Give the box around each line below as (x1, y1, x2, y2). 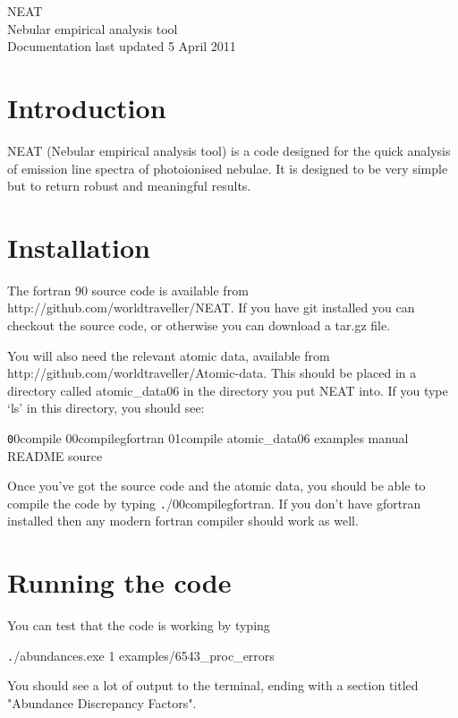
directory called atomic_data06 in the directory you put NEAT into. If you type (7, 380, 448, 399)
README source (7, 446, 103, 465)
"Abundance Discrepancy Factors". (7, 694, 197, 713)
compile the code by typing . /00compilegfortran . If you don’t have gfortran (7, 493, 421, 512)
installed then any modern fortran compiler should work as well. (7, 511, 359, 530)
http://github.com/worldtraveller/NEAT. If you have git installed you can (7, 298, 415, 317)
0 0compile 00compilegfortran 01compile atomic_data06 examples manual (7, 428, 409, 447)
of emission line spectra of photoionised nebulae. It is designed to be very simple (7, 158, 448, 177)
